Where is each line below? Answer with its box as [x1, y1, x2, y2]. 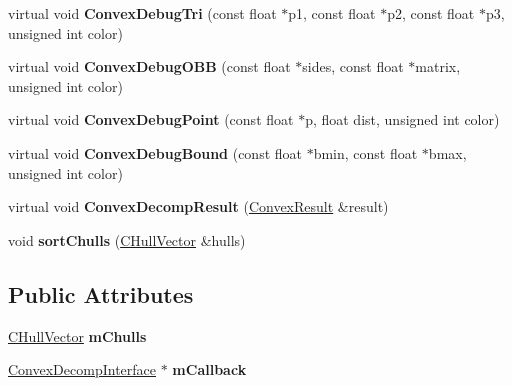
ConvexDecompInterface [8, 359, 156, 380]
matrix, [415, 56, 461, 77]
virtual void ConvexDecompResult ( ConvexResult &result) [8, 196, 389, 217]
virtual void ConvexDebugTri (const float [8, 3, 277, 23]
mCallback [172, 359, 247, 380]
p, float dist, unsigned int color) [305, 109, 500, 130]
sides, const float [302, 56, 404, 77]
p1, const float [288, 3, 376, 23]
